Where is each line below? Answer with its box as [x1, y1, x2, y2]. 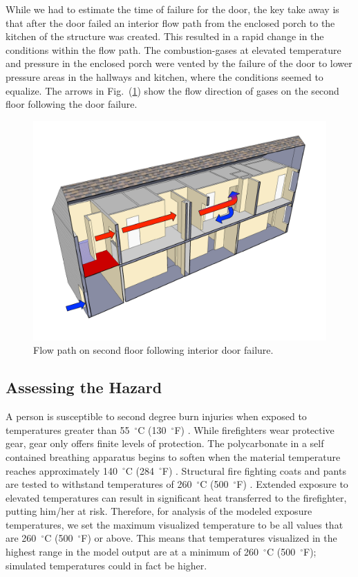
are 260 [6, 531, 37, 545]
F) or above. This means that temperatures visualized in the [81, 531, 337, 545]
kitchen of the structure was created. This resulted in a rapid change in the [6, 29, 324, 44]
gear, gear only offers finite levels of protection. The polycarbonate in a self [6, 436, 324, 451]
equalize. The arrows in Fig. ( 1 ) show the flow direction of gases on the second [6, 83, 339, 97]
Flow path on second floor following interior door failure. [33, 343, 274, 357]
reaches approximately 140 [6, 463, 117, 477]
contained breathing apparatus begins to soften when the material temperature [6, 449, 341, 464]
